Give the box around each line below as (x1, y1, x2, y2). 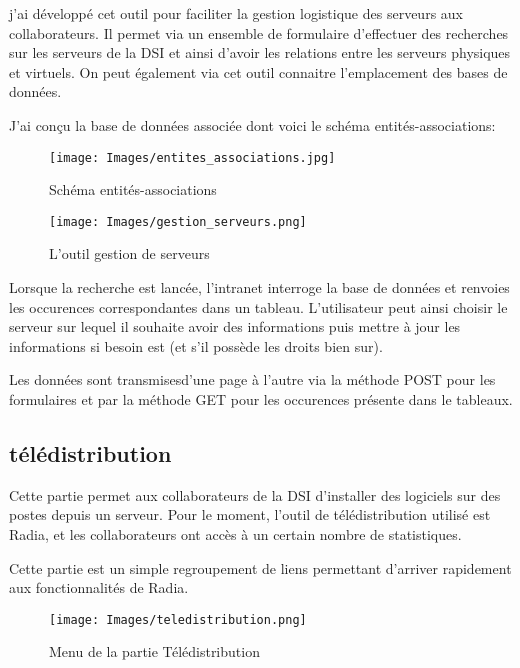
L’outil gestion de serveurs (49, 243, 210, 264)
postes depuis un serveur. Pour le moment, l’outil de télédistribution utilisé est (9, 504, 491, 525)
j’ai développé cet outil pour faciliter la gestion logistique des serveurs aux (9, 3, 463, 23)
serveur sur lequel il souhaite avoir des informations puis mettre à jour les (9, 316, 461, 337)
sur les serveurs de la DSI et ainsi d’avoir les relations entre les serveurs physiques (9, 42, 511, 63)
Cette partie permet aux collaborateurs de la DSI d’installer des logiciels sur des (9, 484, 501, 505)
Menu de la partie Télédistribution (49, 641, 260, 662)
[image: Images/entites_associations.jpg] (49, 150, 336, 165)
